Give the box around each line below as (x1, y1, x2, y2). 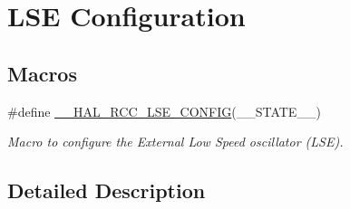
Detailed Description (7, 176, 206, 204)
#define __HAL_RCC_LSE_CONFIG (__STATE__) (7, 101, 321, 120)
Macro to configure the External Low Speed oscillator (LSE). (7, 132, 344, 151)
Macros (7, 59, 77, 87)
